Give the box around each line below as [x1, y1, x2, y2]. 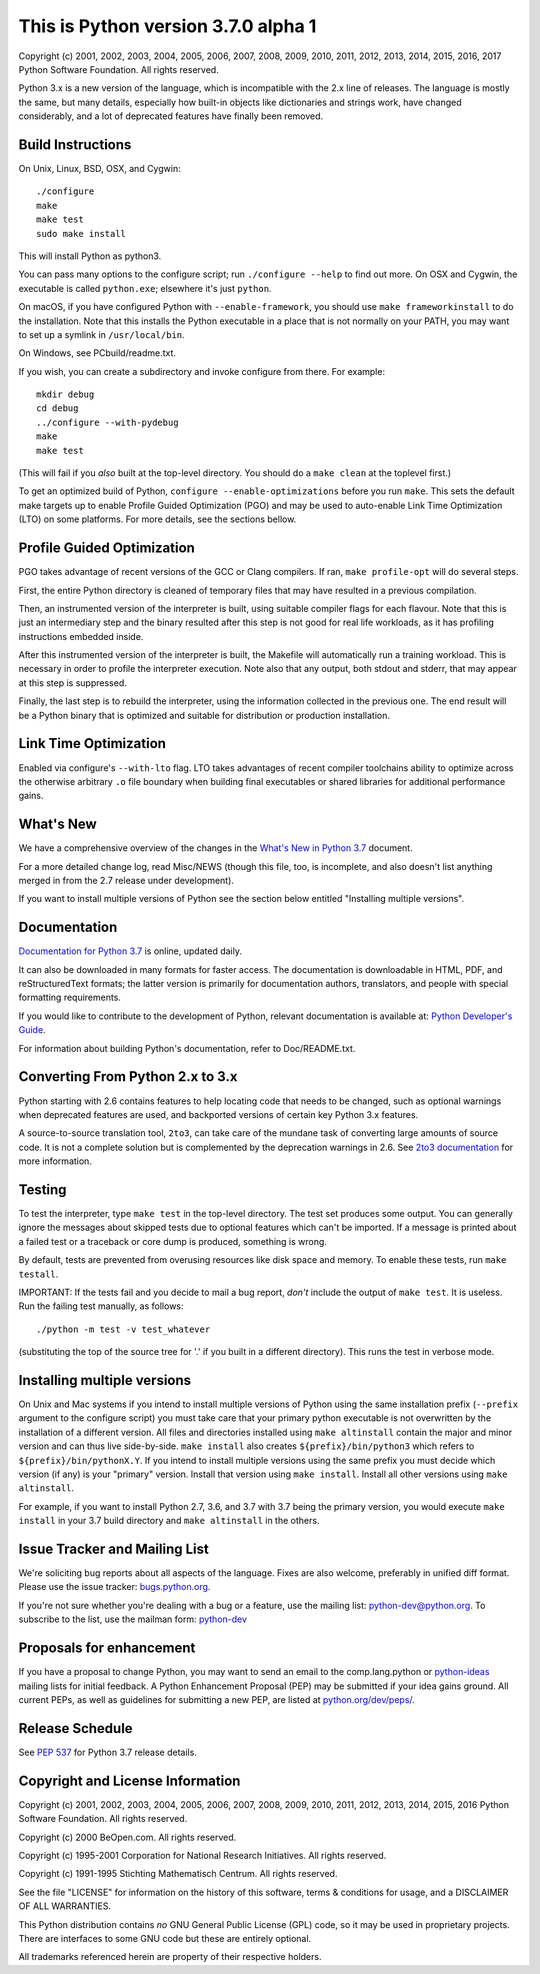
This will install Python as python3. [18, 250, 162, 262]
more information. [18, 1155, 92, 1167]
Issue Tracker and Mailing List [18, 1541, 209, 1557]
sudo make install [36, 228, 127, 239]
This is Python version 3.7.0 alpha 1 [18, 15, 317, 37]
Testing [18, 1181, 67, 1198]
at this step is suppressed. [18, 676, 127, 689]
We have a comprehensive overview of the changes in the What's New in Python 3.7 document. [18, 842, 414, 854]
